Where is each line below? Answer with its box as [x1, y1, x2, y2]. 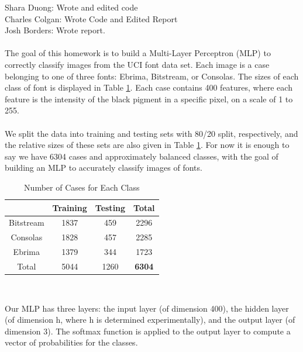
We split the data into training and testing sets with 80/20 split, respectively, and [5, 127, 298, 139]
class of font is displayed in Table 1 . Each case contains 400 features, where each [5, 81, 292, 94]
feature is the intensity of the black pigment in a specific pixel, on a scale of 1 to [5, 92, 293, 105]
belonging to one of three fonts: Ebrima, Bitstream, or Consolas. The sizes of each [5, 70, 299, 82]
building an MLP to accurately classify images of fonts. [5, 161, 202, 174]
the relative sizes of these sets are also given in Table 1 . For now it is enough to [5, 139, 290, 151]
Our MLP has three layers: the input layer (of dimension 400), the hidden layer [5, 302, 289, 314]
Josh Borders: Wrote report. [5, 24, 105, 36]
